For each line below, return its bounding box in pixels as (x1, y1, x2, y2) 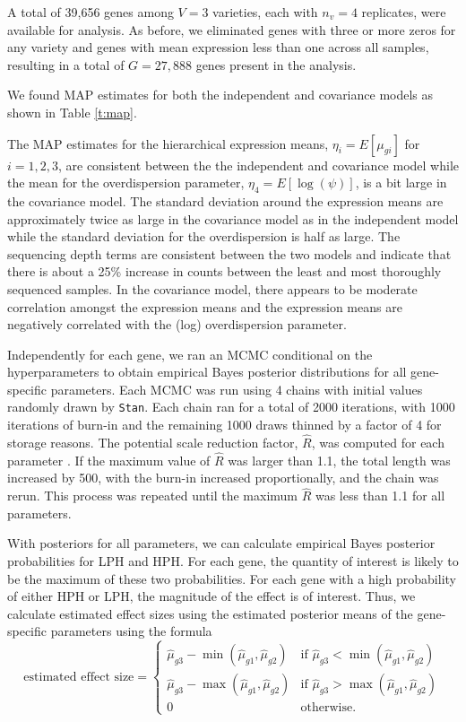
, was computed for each (311, 432, 444, 451)
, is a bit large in (355, 173, 447, 192)
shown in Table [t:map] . (7, 102, 137, 121)
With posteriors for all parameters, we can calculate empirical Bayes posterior (7, 534, 436, 552)
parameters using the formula (50, 622, 212, 640)
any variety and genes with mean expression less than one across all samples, (7, 38, 429, 57)
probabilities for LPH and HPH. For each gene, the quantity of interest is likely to (7, 551, 459, 570)
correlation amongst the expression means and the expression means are (7, 297, 402, 316)
